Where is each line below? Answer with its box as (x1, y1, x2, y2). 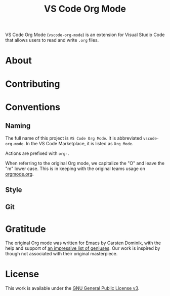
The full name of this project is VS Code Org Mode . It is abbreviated (5, 135, 142, 141)
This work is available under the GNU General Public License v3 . (5, 285, 140, 291)
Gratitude (5, 223, 47, 235)
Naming (5, 121, 31, 130)
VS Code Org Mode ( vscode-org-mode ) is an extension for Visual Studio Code (5, 31, 165, 38)
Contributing (5, 78, 60, 89)
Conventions (5, 101, 61, 113)
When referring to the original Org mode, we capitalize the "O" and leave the (5, 160, 165, 166)
